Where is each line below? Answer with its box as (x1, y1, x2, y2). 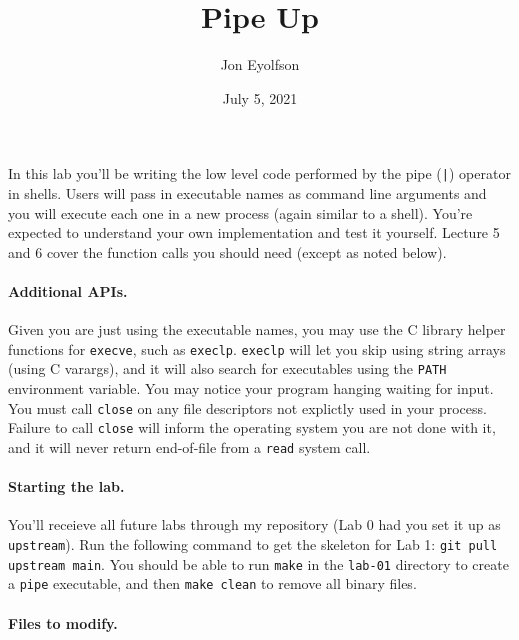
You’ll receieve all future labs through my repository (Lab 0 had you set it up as (8, 514, 501, 535)
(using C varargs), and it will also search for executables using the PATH (8, 358, 447, 379)
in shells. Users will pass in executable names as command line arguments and (8, 182, 487, 203)
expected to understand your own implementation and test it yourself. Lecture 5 (8, 222, 500, 243)
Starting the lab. (8, 476, 125, 497)
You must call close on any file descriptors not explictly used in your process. (8, 397, 487, 418)
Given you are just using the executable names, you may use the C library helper (8, 319, 506, 340)
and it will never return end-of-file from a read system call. (8, 436, 371, 457)
